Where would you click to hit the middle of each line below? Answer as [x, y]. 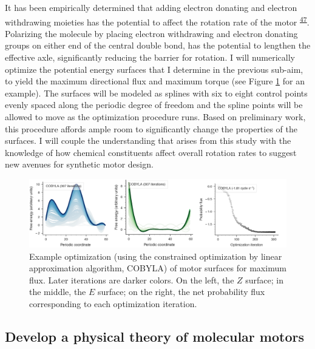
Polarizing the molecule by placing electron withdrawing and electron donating [151, 33]
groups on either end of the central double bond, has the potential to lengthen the [158, 45]
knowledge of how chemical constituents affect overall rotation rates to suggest [151, 152]
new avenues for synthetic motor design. [79, 164]
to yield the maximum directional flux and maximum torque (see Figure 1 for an [155, 81]
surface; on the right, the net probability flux [181, 292]
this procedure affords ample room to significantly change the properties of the [151, 128]
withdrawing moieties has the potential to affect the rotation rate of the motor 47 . [157, 21]
